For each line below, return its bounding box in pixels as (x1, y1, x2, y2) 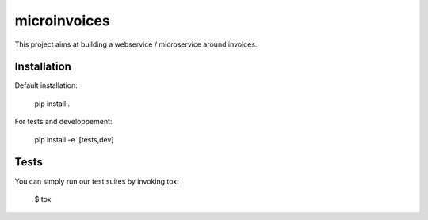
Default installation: (14, 81, 78, 90)
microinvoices (14, 12, 110, 29)
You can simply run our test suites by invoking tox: (14, 176, 179, 186)
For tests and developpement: (14, 117, 113, 127)
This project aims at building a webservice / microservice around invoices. (14, 40, 258, 49)
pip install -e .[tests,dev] (34, 135, 114, 144)
